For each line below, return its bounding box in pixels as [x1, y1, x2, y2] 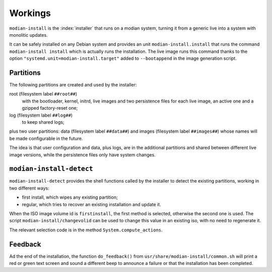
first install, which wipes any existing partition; [22, 194, 118, 201]
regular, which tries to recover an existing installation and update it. [22, 201, 161, 207]
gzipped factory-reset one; [22, 105, 78, 111]
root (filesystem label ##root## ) [9, 91, 78, 97]
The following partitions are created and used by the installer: [9, 82, 137, 88]
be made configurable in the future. [9, 135, 83, 141]
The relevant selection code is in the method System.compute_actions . [9, 227, 163, 233]
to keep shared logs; [22, 119, 65, 125]
